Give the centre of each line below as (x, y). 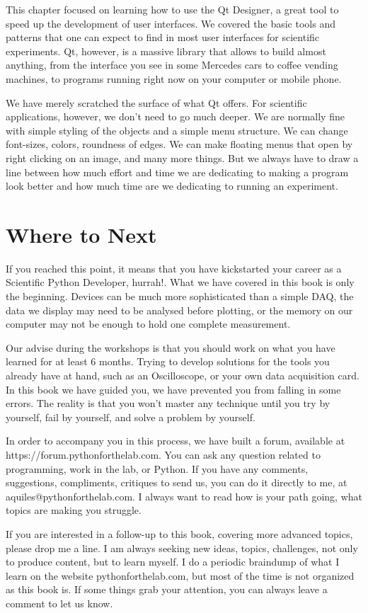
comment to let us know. (59, 603)
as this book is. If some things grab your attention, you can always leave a (167, 589)
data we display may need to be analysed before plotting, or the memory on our (179, 310)
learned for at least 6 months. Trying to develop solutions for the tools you (168, 361)
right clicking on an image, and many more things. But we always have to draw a (182, 157)
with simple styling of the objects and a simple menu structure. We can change (177, 130)
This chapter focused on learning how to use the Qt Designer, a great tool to (172, 9)
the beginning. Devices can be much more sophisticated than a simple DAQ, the (180, 296)
